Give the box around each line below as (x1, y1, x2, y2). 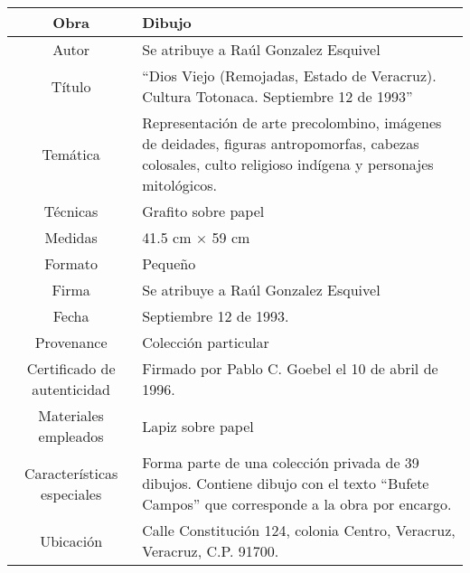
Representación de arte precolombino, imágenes (142, 112, 442, 133)
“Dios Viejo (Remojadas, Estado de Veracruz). (142, 65, 437, 86)
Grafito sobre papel (142, 201, 265, 221)
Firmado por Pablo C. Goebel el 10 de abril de (142, 358, 438, 379)
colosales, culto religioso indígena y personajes (142, 154, 434, 174)
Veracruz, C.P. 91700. (142, 540, 279, 561)
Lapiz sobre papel (142, 415, 254, 437)
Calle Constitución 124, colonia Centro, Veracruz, (142, 520, 456, 540)
